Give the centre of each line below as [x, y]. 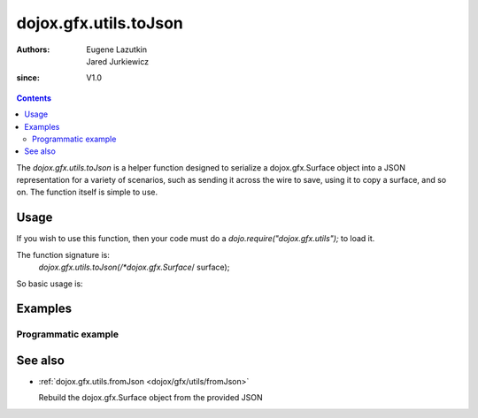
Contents [34, 98]
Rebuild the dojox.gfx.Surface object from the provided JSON [150, 398]
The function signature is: [63, 255]
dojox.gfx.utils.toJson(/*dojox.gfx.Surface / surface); [134, 267]
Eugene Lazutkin [117, 49]
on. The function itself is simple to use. [87, 192]
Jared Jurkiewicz [118, 61]
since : [28, 78]
